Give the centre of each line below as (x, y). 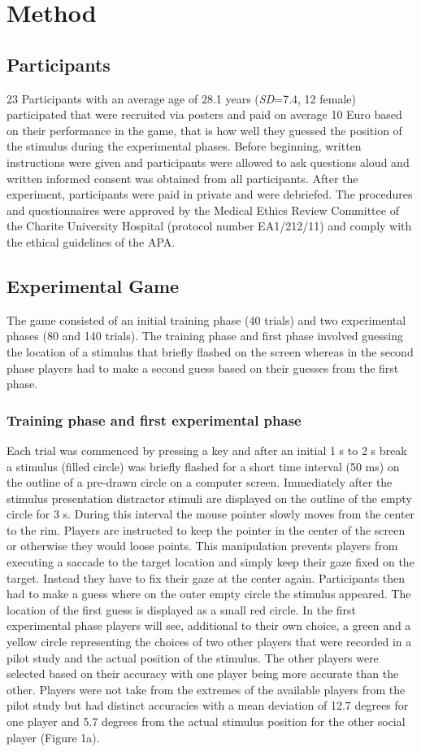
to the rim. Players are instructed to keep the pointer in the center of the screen (206, 529)
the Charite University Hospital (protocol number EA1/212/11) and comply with (209, 226)
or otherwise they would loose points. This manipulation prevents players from (202, 546)
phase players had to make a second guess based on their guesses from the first (203, 367)
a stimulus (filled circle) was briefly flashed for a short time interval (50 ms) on (203, 466)
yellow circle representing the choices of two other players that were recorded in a (209, 642)
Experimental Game (93, 285)
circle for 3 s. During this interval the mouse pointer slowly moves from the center (211, 514)
